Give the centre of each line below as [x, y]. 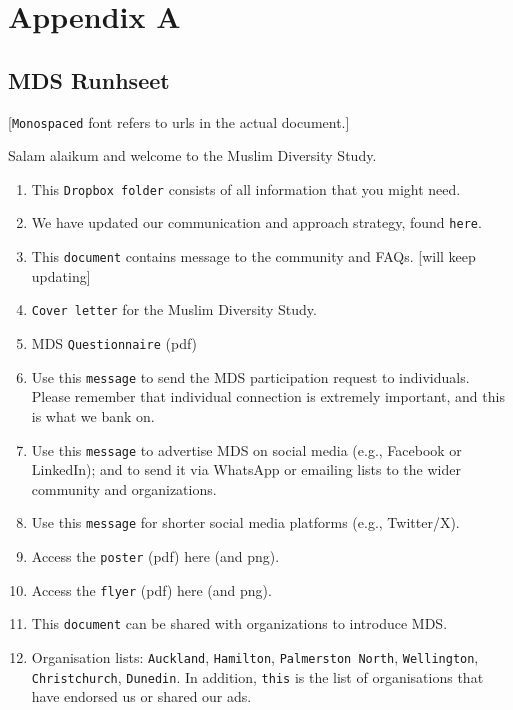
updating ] [61, 275]
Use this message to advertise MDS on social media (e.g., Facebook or [246, 449]
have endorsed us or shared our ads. [141, 696]
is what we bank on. [93, 415]
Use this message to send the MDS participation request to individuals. [250, 376]
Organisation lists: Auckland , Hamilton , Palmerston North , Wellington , [255, 657]
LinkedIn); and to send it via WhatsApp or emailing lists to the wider [246, 469]
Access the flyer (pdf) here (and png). [151, 589]
